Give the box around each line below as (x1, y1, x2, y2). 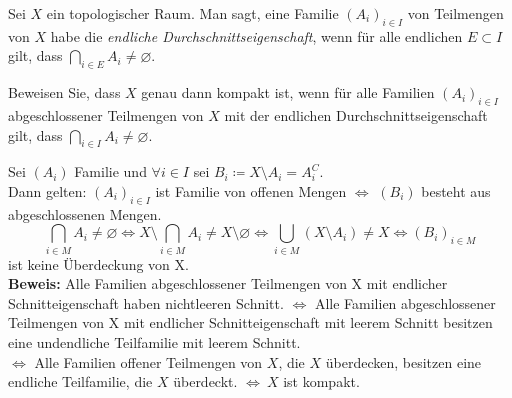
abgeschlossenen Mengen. (8, 203, 162, 224)
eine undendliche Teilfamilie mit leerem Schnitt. (8, 332, 301, 353)
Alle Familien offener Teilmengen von (34, 351, 263, 372)
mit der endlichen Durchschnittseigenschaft (224, 104, 488, 125)
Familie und (74, 161, 147, 182)
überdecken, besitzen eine (325, 351, 482, 372)
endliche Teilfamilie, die (8, 371, 153, 392)
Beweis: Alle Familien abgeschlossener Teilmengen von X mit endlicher (8, 273, 448, 294)
